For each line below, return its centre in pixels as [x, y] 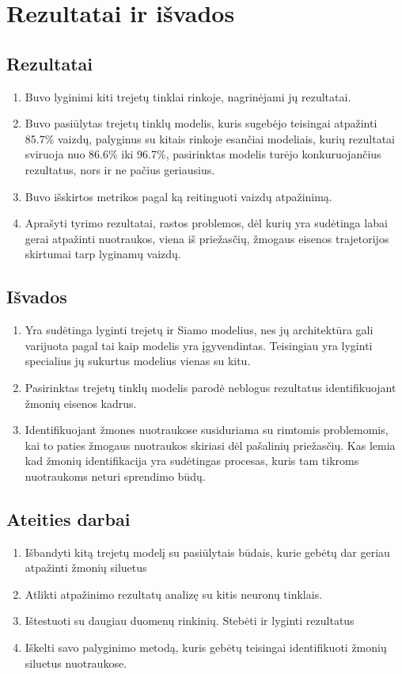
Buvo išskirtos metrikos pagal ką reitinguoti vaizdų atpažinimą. [178, 196]
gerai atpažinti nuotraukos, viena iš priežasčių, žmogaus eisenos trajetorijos [207, 238]
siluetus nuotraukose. [76, 663]
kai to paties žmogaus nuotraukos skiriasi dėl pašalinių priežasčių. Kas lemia [210, 445]
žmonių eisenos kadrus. [81, 403]
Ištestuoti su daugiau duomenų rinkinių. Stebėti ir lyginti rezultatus [190, 621]
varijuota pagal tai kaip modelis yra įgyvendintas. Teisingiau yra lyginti [199, 345]
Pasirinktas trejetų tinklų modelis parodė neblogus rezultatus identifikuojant [210, 387]
